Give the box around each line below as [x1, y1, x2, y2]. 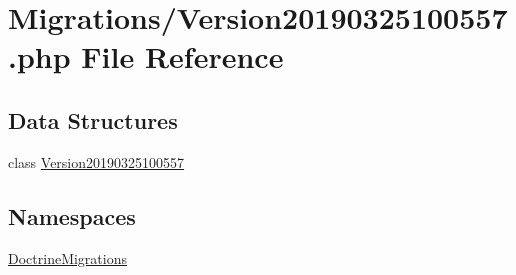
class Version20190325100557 [8, 151, 185, 172]
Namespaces [8, 200, 136, 231]
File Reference [81, 36, 284, 77]
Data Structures [8, 104, 178, 135]
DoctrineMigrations [8, 247, 127, 268]
